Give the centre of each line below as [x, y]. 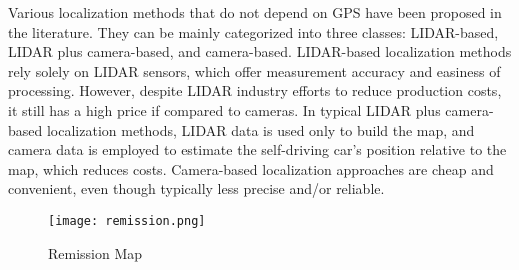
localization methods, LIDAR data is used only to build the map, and [260, 129]
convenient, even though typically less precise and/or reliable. [196, 188]
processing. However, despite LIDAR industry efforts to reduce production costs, [255, 90]
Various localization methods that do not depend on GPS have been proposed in [255, 12]
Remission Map [95, 252]
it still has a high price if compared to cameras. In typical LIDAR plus [224, 109]
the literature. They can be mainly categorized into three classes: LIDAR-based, [253, 31]
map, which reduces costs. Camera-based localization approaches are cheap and [251, 168]
